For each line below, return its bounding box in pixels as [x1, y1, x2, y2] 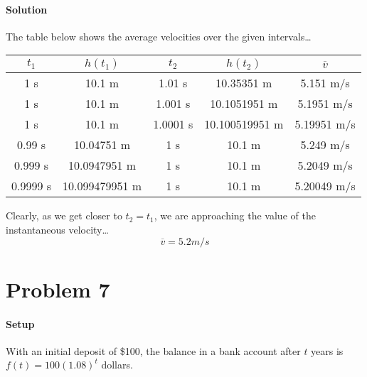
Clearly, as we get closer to [6, 208, 122, 223]
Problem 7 [6, 274, 110, 303]
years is [311, 343, 344, 358]
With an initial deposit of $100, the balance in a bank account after [6, 343, 301, 358]
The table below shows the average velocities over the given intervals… [6, 28, 312, 43]
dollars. [101, 357, 133, 372]
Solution [6, 1, 48, 16]
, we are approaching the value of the [154, 208, 316, 223]
